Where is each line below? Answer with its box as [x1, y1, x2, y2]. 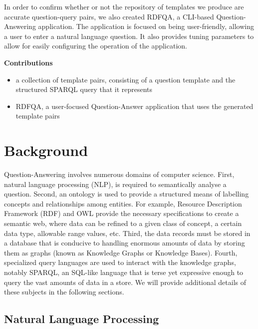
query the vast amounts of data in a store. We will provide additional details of [4, 276, 247, 287]
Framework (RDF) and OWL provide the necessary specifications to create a [4, 208, 239, 218]
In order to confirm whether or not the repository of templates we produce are [4, 1, 244, 11]
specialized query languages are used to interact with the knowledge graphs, [4, 257, 236, 267]
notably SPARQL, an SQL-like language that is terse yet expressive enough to [4, 267, 244, 277]
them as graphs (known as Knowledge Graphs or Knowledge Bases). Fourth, [4, 247, 238, 257]
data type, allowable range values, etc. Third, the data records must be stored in [4, 227, 251, 238]
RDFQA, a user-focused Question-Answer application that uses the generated [15, 100, 254, 111]
